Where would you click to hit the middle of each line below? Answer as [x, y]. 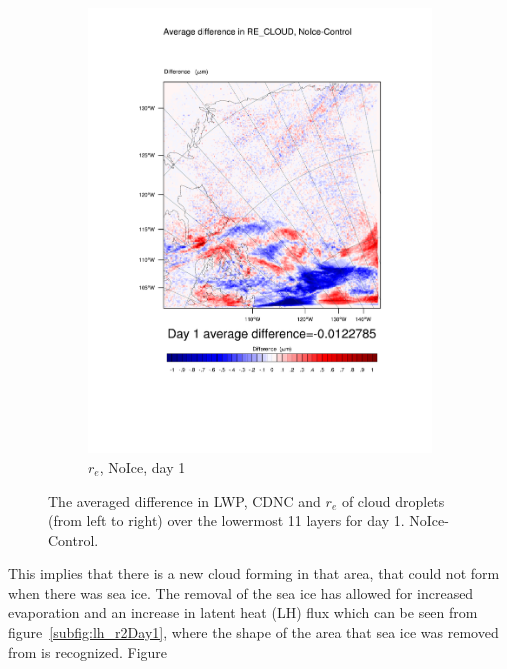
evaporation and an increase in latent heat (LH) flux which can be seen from [243, 612]
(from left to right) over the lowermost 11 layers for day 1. [226, 520]
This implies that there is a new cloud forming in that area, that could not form [254, 573]
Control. [73, 539]
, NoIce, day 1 [142, 466]
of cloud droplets [393, 500]
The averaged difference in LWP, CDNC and [184, 500]
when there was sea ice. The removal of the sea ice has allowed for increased [241, 592]
